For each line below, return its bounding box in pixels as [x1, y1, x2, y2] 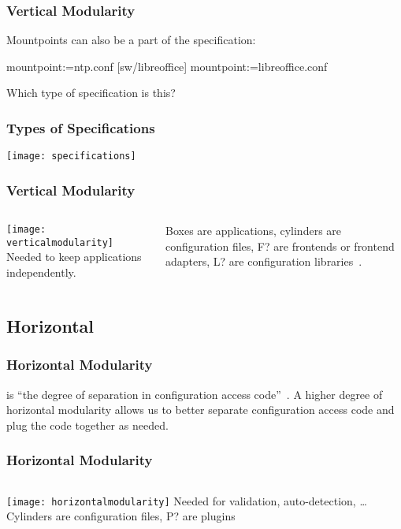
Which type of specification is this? [6, 84, 176, 101]
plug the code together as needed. [6, 416, 169, 433]
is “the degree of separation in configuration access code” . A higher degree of [6, 386, 383, 402]
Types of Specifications [6, 117, 155, 137]
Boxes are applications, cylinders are [165, 222, 342, 239]
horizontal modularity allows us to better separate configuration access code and [6, 401, 395, 418]
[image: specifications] [6, 151, 136, 162]
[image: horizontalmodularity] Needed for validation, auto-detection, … [6, 492, 367, 509]
